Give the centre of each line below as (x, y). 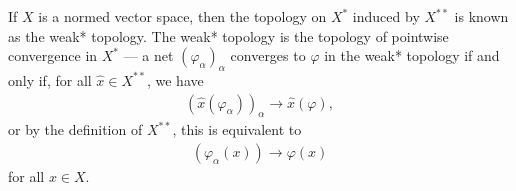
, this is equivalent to (237, 129)
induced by (386, 16)
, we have (175, 79)
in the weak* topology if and (412, 55)
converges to (268, 55)
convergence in (53, 55)
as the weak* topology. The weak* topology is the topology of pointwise (228, 35)
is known (481, 16)
